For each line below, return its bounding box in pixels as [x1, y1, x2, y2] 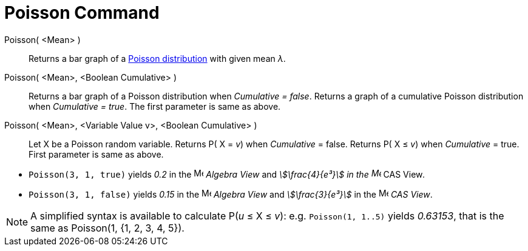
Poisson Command [4, 2, 160, 23]
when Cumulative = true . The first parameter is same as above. [29, 101, 281, 112]
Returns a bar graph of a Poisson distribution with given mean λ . [29, 53, 286, 64]
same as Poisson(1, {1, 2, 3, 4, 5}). [30, 221, 184, 234]
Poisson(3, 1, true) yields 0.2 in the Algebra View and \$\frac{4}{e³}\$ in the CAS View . [29, 169, 425, 179]
